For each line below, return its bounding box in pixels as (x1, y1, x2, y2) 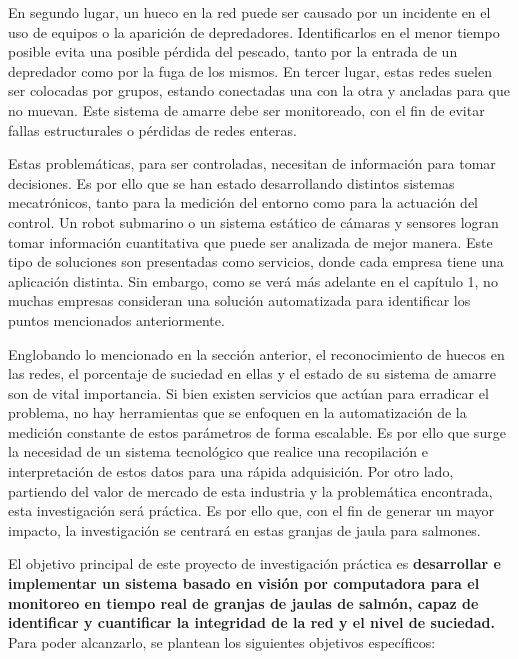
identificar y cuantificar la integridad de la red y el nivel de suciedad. (8, 612, 495, 633)
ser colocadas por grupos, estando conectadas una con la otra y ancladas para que (8, 80, 510, 101)
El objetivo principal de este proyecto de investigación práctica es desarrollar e (8, 553, 501, 574)
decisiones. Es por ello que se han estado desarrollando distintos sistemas (8, 172, 455, 193)
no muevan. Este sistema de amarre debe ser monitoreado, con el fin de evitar (8, 99, 485, 120)
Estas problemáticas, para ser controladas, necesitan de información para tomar (8, 153, 496, 174)
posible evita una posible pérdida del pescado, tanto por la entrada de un (8, 41, 458, 62)
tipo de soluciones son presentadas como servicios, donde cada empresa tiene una (8, 251, 504, 272)
